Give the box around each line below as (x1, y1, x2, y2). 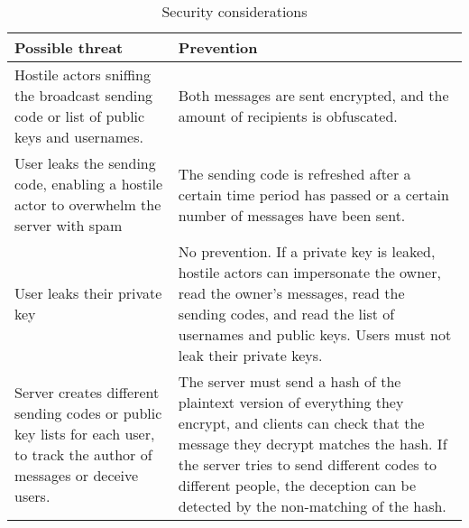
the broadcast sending (14, 85, 153, 106)
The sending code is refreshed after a (178, 162, 411, 184)
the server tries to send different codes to (178, 454, 437, 475)
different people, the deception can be (178, 475, 416, 496)
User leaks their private (14, 283, 162, 303)
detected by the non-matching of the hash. (178, 496, 446, 516)
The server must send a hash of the (178, 371, 401, 392)
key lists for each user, (14, 422, 155, 444)
